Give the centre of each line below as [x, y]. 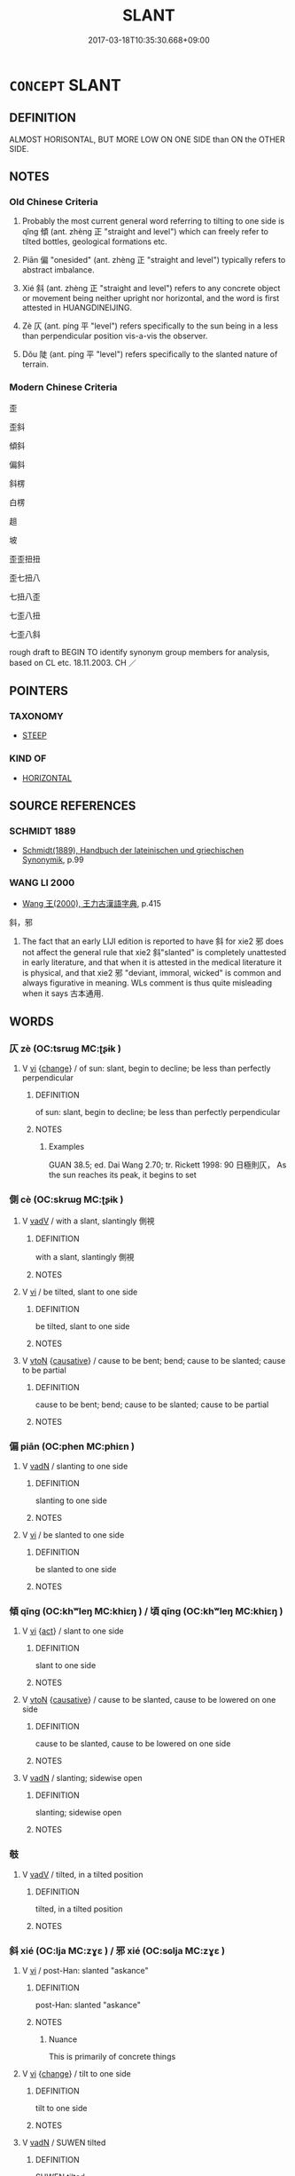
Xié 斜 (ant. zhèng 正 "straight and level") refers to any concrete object [151, 289]
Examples [66, 1147]
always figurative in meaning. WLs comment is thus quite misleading [147, 983]
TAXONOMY [36, 716]
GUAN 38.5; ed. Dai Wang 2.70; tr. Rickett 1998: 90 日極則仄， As [167, 1165]
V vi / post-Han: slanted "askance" [85, 1970]
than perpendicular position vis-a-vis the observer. [115, 336]
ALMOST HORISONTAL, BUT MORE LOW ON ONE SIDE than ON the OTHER [147, 139]
